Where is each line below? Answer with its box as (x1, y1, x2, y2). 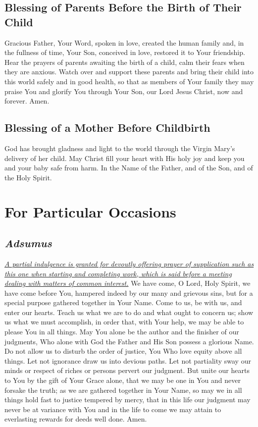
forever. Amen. (4, 96, 50, 106)
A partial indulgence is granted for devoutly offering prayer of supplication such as (4, 258, 254, 268)
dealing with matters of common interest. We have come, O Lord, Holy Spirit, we (4, 278, 251, 288)
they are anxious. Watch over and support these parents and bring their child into (4, 66, 254, 77)
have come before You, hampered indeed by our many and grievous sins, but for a (4, 287, 253, 298)
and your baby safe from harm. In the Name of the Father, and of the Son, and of (4, 162, 253, 173)
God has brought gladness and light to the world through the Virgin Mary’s (4, 143, 235, 153)
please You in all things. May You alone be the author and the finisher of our (4, 326, 239, 337)
